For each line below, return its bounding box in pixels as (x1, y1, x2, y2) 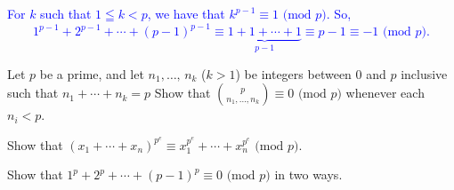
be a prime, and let (39, 64, 144, 83)
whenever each (345, 83, 425, 102)
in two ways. (274, 165, 343, 184)
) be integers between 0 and (235, 64, 386, 83)
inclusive (401, 64, 448, 83)
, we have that (147, 4, 225, 22)
